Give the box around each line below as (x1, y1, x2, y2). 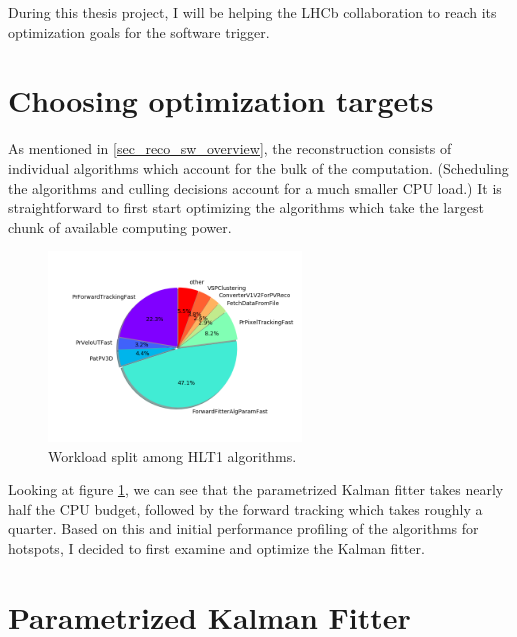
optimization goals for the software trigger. (8, 21, 270, 42)
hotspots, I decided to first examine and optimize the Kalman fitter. (8, 538, 425, 559)
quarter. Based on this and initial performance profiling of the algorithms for (8, 518, 479, 539)
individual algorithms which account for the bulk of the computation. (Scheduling (8, 157, 509, 178)
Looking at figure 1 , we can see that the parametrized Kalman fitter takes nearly (8, 479, 504, 500)
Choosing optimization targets (8, 80, 434, 121)
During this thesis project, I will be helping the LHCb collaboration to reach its (8, 2, 497, 22)
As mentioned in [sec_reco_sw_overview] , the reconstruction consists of (8, 138, 452, 159)
